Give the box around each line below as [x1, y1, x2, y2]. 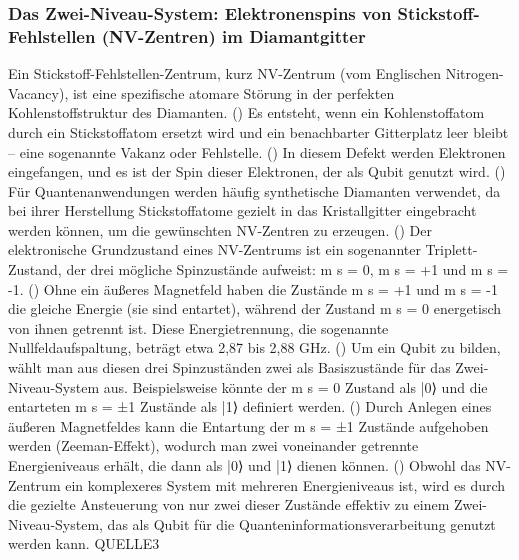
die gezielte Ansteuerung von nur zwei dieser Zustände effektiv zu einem [8, 494, 450, 515]
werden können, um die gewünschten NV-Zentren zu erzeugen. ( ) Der [8, 219, 432, 240]
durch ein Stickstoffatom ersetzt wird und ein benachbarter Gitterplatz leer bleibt [8, 121, 509, 142]
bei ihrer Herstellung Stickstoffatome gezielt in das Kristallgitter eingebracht [8, 200, 477, 221]
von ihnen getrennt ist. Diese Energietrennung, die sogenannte [8, 317, 389, 338]
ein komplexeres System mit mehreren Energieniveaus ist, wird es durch [65, 474, 506, 495]
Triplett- [425, 239, 478, 260]
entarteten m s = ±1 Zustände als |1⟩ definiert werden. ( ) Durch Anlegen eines [8, 396, 492, 417]
